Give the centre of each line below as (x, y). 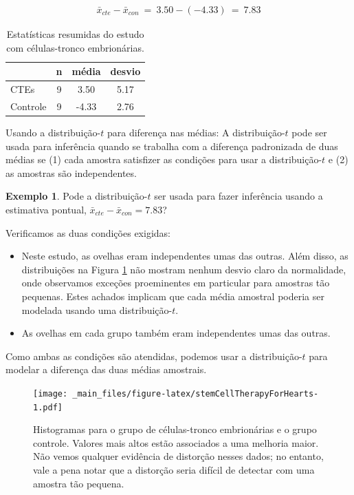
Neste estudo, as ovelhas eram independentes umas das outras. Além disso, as (185, 256)
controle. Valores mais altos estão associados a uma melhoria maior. (176, 442)
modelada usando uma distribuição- (97, 309)
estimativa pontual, (46, 209)
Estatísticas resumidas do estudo (75, 34)
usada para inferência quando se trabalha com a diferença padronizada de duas (172, 146)
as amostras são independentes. (71, 172)
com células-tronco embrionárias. (75, 47)
